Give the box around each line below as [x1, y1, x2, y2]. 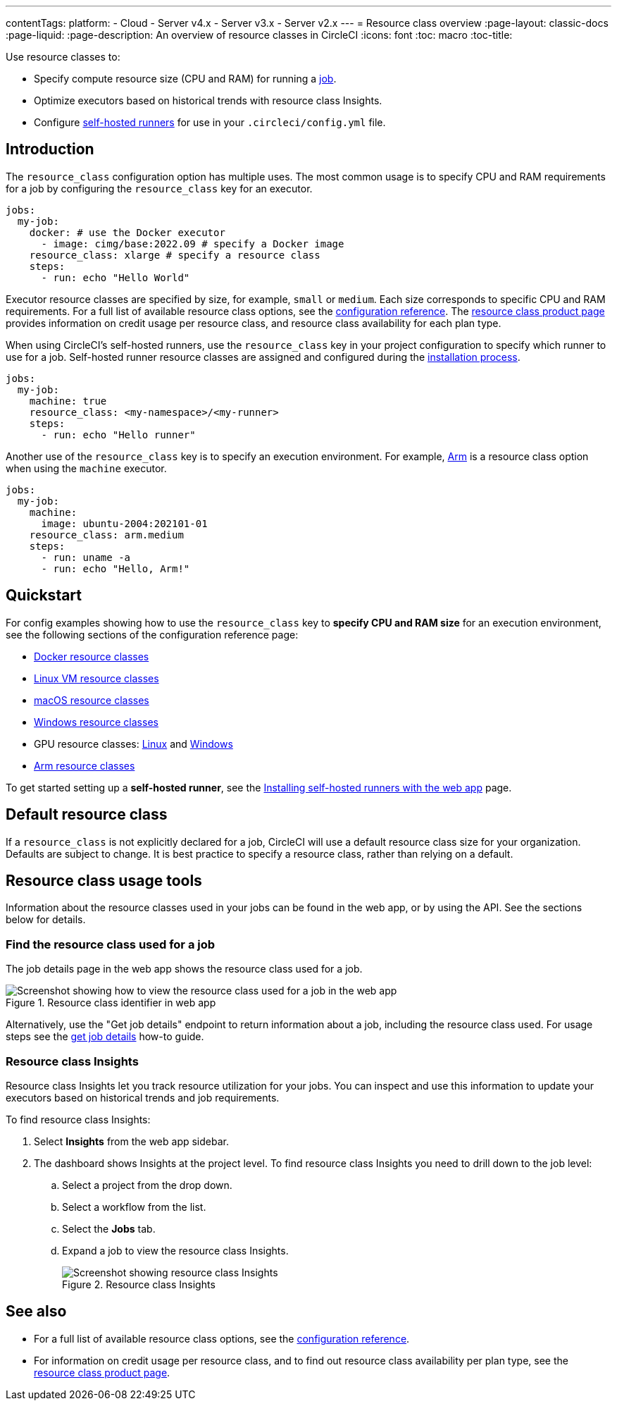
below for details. [6, 913, 86, 926]
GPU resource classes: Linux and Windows [34, 737, 233, 750]
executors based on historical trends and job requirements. [6, 1091, 280, 1104]
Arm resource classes [34, 759, 135, 772]
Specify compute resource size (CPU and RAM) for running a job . [34, 73, 337, 85]
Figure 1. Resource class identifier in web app [6, 997, 216, 1009]
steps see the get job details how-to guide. [6, 1030, 204, 1043]
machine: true [29, 395, 107, 407]
